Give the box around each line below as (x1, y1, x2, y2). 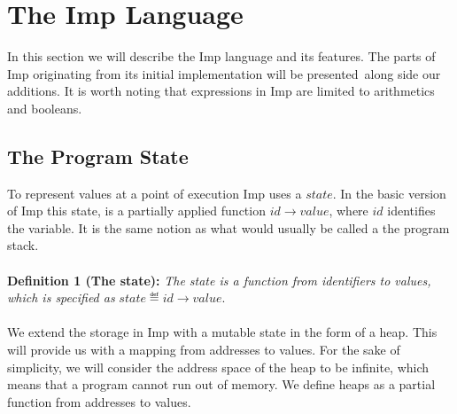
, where (329, 201, 368, 220)
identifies (387, 201, 436, 220)
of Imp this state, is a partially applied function (7, 201, 266, 220)
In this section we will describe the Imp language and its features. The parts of (7, 47, 436, 66)
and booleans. (7, 98, 82, 117)
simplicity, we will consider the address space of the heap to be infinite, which (7, 357, 430, 376)
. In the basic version (332, 184, 446, 202)
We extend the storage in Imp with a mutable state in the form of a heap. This (7, 323, 438, 341)
